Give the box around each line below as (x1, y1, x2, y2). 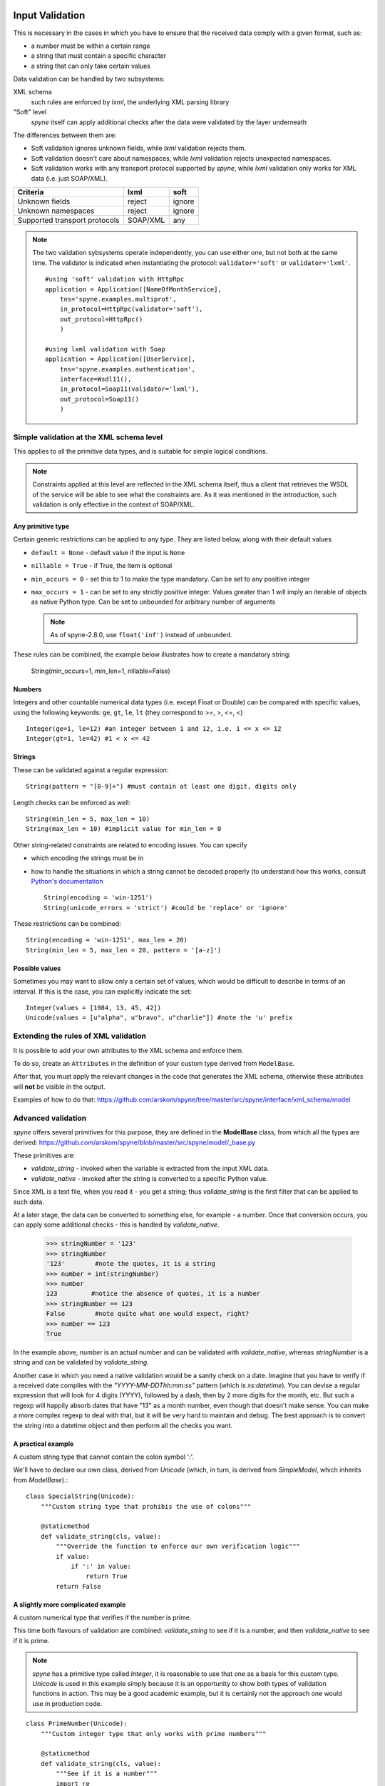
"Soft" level (13, 108, 47, 116)
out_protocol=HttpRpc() (59, 315, 143, 323)
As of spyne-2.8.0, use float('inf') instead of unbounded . (50, 631, 232, 639)
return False (56, 1582, 101, 1590)
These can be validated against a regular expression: (13, 765, 169, 774)
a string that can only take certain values (31, 61, 151, 70)
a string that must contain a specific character (31, 51, 167, 60)
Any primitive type (13, 522, 70, 530)
